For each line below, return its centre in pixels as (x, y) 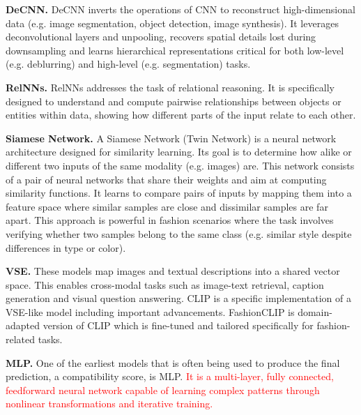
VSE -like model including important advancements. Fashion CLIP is (150, 311)
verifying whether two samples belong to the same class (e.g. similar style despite (179, 233)
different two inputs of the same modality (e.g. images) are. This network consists (180, 165)
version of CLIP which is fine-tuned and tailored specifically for (178, 325)
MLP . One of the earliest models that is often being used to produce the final (173, 362)
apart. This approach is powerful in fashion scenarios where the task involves (170, 220)
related (21, 339)
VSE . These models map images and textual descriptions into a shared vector (173, 271)
